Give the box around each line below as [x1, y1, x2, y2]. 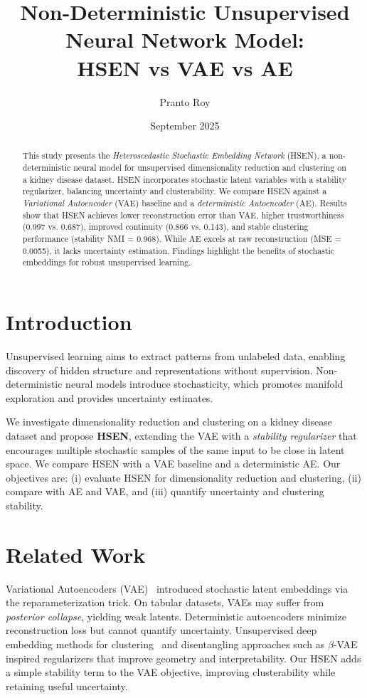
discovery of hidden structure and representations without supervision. [6, 362, 313, 377]
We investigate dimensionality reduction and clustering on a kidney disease [6, 414, 332, 429]
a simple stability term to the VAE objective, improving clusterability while [6, 665, 336, 680]
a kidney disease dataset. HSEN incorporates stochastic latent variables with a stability [22, 173, 346, 185]
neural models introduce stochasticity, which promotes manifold [65, 376, 344, 391]
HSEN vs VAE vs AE [77, 53, 293, 82]
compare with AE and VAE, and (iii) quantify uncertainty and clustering [6, 484, 324, 499]
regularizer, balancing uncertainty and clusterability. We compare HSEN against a [22, 185, 327, 197]
